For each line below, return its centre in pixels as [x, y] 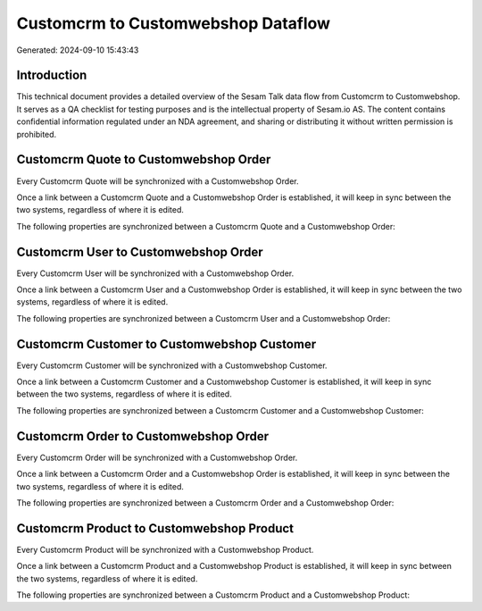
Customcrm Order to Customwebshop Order [143, 436]
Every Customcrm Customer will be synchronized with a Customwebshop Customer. [172, 365]
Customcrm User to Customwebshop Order [140, 251]
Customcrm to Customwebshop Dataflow [173, 23]
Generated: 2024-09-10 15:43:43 [78, 50]
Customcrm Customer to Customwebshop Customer [166, 344]
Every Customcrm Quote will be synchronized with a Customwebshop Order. [158, 181]
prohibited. [37, 134]
